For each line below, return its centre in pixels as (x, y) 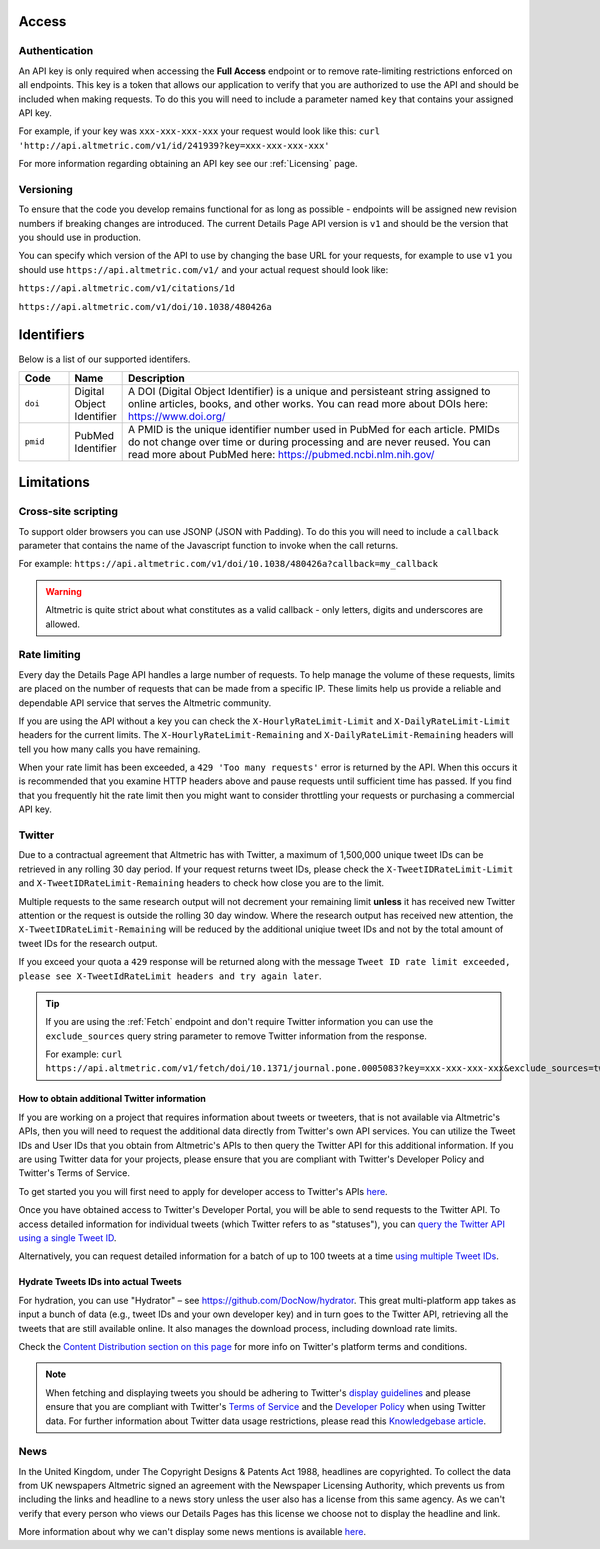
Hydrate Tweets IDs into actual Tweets (100, 1282)
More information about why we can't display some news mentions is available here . (192, 1532)
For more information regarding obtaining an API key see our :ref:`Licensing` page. (188, 164)
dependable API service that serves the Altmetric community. (145, 702)
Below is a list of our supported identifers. (104, 359)
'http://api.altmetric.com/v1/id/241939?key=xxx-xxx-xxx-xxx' (174, 145)
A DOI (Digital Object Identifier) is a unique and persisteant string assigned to (309, 391)
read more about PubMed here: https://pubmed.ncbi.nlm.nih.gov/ (281, 454)
